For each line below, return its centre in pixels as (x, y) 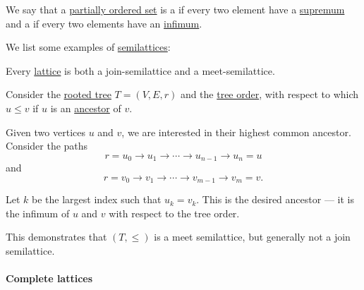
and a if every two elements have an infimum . (104, 23)
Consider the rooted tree (59, 94)
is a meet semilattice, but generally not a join (252, 237)
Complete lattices (49, 278)
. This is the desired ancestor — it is (275, 199)
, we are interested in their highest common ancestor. (236, 132)
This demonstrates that (56, 237)
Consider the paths (47, 146)
